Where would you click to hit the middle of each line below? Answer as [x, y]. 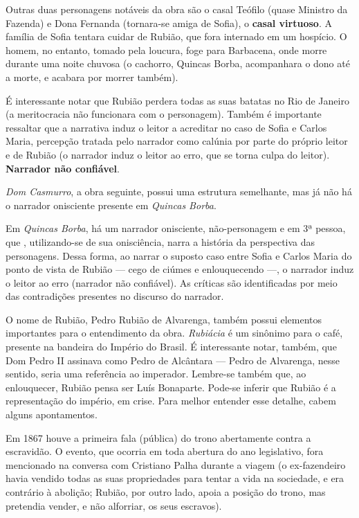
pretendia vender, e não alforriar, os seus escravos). [114, 505]
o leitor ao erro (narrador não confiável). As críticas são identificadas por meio [172, 282]
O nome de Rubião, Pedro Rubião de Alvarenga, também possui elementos [164, 319]
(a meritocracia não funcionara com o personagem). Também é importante [164, 114]
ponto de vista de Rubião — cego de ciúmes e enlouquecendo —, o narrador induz [180, 269]
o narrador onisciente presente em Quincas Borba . [111, 205]
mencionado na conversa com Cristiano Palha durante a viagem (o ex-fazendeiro [176, 464]
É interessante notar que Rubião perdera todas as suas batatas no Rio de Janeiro [177, 100]
